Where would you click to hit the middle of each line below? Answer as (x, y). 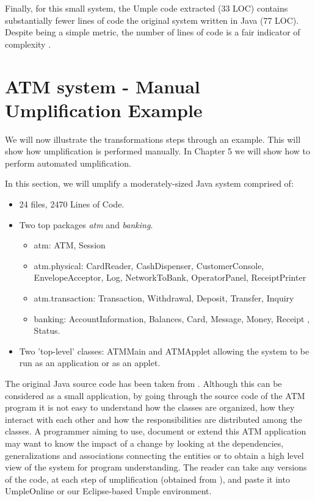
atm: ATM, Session (70, 245)
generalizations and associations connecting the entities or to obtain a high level (154, 455)
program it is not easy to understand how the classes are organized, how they (150, 407)
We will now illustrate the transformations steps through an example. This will (153, 139)
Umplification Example (104, 110)
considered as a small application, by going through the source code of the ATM (155, 395)
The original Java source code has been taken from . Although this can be (143, 383)
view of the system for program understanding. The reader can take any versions (156, 467)
